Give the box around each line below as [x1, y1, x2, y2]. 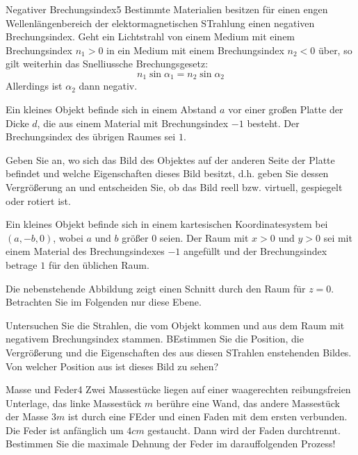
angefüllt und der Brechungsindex [183, 244, 327, 258]
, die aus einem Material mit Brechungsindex [37, 115, 229, 130]
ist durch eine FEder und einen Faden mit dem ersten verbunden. [67, 409, 348, 424]
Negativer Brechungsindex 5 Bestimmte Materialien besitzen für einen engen [6, 2, 328, 16]
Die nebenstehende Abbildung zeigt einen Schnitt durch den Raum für [6, 281, 306, 295]
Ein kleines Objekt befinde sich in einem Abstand [6, 102, 217, 117]
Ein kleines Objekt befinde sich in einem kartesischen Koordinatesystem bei [6, 217, 328, 231]
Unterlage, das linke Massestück [6, 395, 142, 410]
